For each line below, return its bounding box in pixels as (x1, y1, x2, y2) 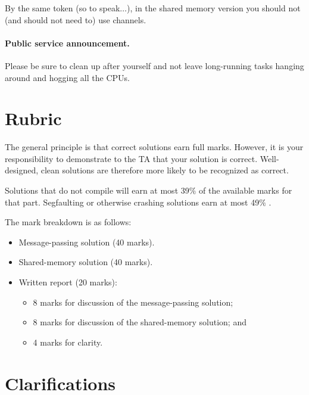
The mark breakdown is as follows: (5, 216, 132, 228)
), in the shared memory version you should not (127, 2, 301, 14)
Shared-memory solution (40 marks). (18, 256, 153, 268)
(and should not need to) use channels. (5, 13, 146, 26)
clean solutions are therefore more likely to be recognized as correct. (40, 164, 289, 176)
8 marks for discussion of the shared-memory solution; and (33, 316, 246, 328)
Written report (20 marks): (18, 276, 117, 288)
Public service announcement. (5, 36, 130, 49)
